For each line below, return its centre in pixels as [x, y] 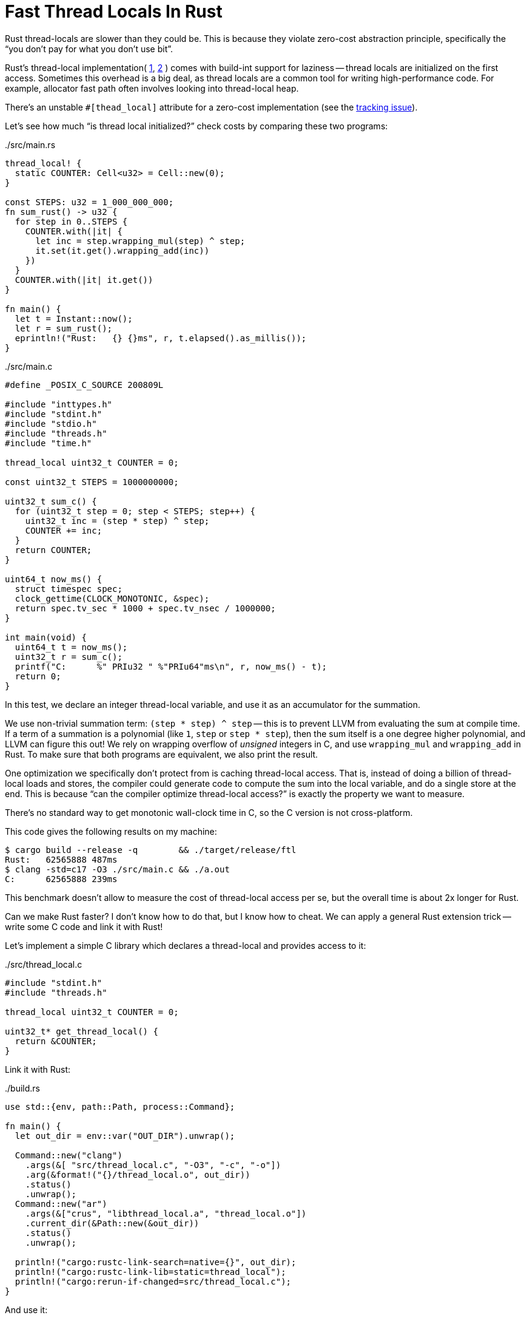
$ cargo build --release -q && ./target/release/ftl [151, 850]
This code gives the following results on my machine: [111, 831]
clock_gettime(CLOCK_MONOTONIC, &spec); [112, 598]
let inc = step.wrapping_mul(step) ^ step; [140, 241]
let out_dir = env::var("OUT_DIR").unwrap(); [125, 1136]
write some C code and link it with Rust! [84, 926]
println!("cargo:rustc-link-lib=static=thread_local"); [150, 1272]
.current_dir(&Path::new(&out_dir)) [112, 1223]
